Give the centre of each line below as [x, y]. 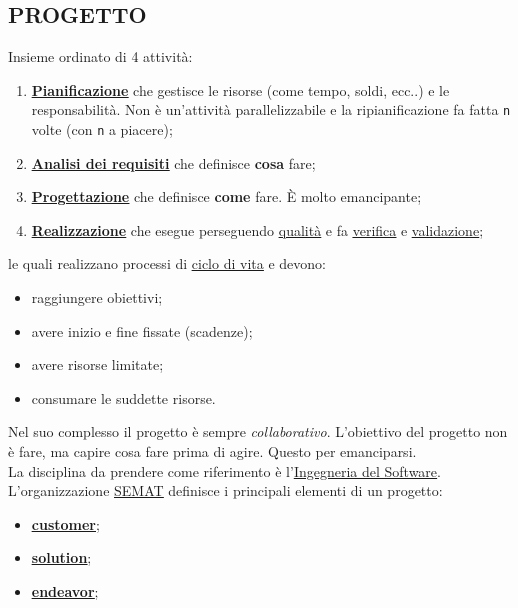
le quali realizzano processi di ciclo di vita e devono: [167, 263]
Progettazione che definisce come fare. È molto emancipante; [226, 196]
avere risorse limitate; [97, 364]
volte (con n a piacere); [102, 129]
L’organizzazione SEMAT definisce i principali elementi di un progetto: [225, 490]
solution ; [61, 557]
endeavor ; [65, 591]
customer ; [65, 523]
